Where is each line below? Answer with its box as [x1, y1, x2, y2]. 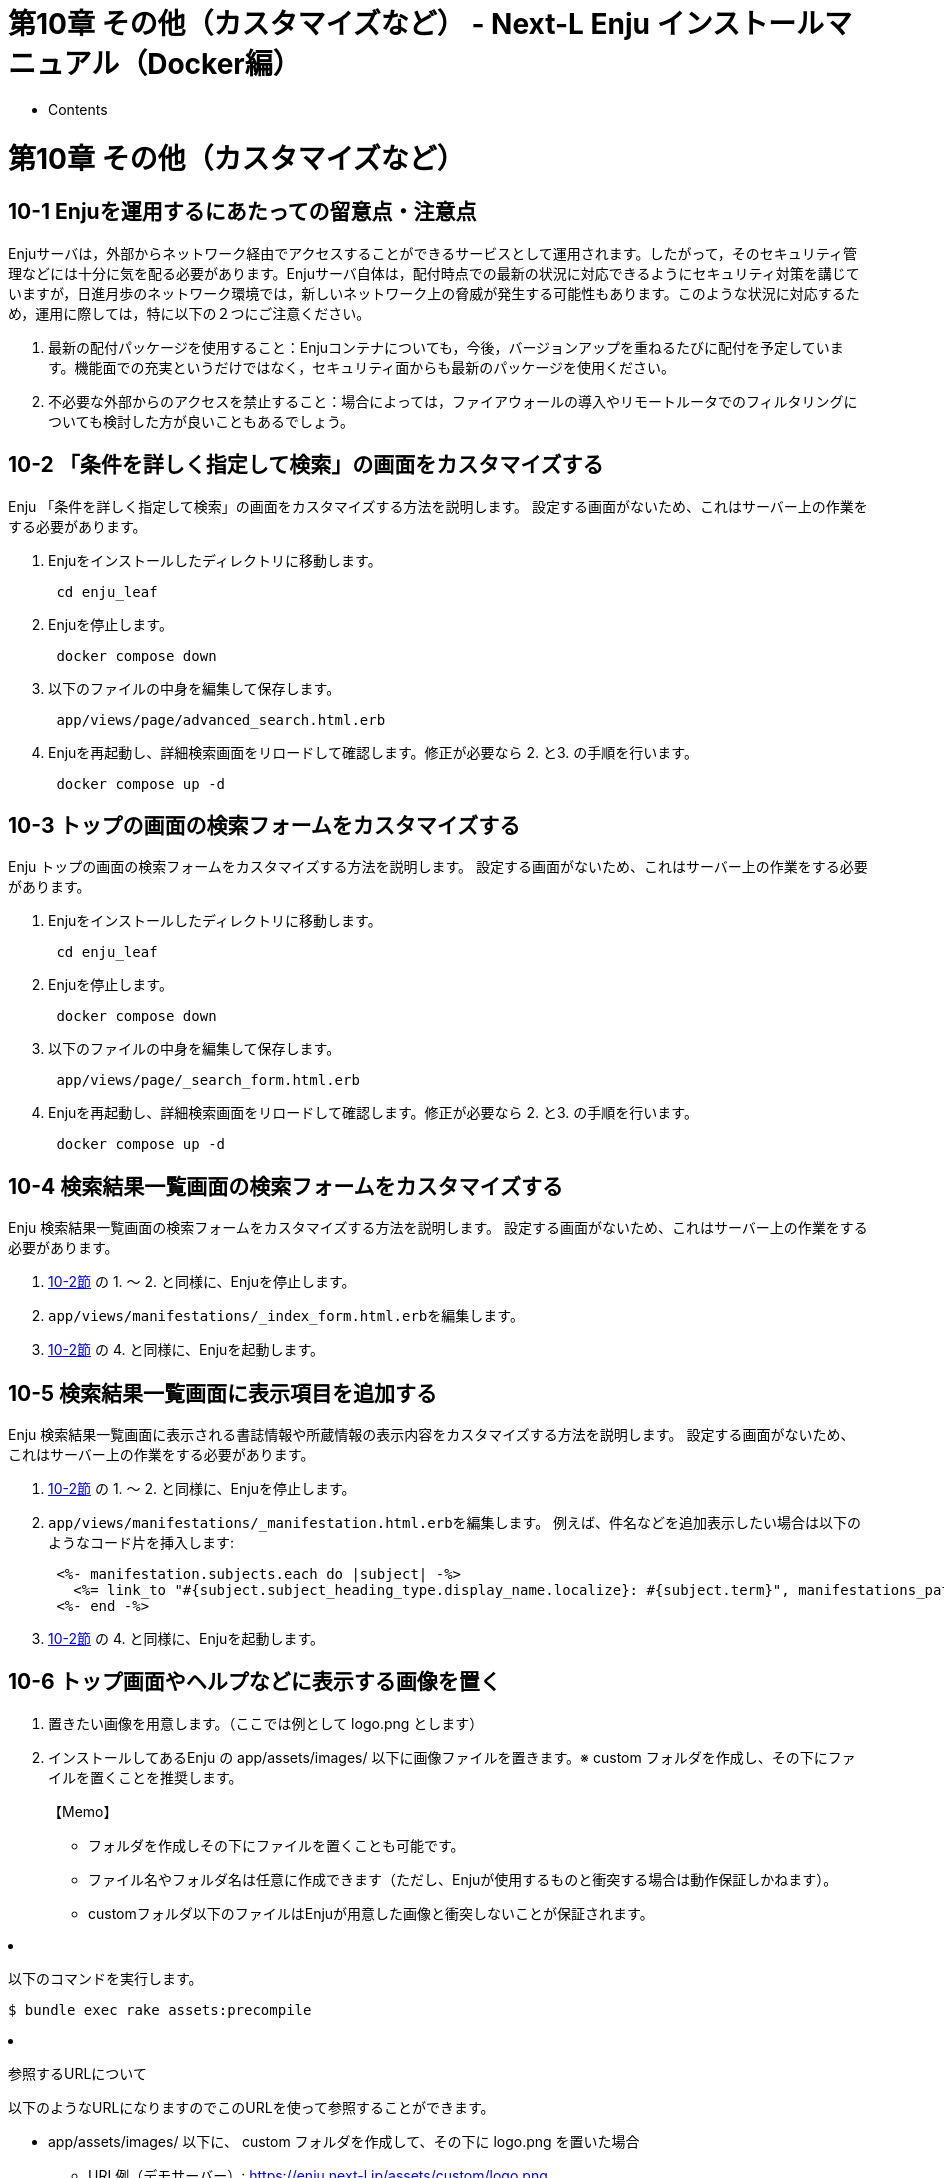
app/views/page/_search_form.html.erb [56, 1072, 360, 1089]
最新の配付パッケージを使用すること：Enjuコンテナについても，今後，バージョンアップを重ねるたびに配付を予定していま [48, 338, 844, 356]
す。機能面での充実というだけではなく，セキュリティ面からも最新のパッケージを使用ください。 [48, 358, 676, 376]
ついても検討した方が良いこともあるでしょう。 [48, 412, 355, 430]
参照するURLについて [8, 2064, 147, 2082]
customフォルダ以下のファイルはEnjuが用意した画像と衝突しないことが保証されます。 [88, 1904, 654, 1922]
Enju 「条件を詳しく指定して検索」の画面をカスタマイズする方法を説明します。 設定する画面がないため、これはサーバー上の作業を [8, 497, 868, 515]
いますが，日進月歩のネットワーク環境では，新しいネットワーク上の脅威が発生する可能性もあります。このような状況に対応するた [8, 284, 860, 302]
